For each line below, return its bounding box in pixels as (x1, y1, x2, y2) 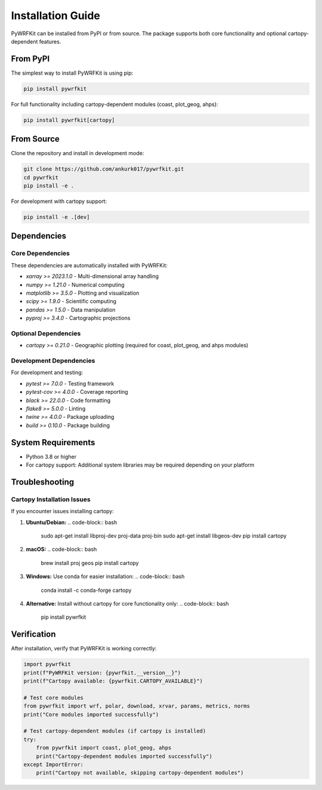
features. (39, 38, 61, 45)
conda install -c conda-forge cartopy (41, 587, 132, 594)
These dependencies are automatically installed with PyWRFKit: (11, 261, 168, 269)
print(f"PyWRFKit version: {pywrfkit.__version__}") (23, 669, 181, 676)
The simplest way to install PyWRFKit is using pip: (11, 69, 134, 76)
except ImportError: (23, 761, 83, 768)
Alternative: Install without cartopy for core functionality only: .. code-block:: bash (26, 600, 229, 607)
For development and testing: (11, 369, 83, 376)
